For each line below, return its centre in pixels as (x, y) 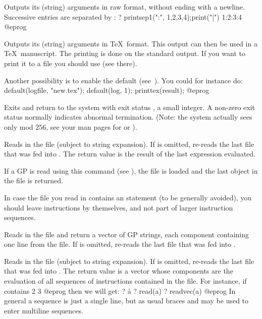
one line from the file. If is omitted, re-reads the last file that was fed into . (120, 244)
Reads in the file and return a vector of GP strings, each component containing (127, 234)
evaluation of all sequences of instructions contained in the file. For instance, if (125, 281)
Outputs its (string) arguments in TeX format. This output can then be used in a (131, 43)
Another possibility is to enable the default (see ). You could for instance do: (123, 80)
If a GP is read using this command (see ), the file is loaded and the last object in (131, 170)
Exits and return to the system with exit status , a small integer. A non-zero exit (129, 107)
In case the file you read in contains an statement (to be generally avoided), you (128, 197)
